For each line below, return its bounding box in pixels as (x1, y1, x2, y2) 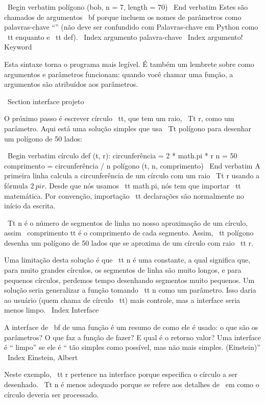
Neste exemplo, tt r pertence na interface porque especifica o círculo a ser (4, 369, 237, 380)
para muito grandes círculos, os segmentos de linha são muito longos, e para (4, 265, 242, 275)
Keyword (4, 41, 32, 52)
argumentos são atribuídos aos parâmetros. (4, 79, 138, 89)
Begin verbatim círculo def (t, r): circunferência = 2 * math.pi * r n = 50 (7, 150, 237, 161)
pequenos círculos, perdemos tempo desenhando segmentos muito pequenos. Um (4, 274, 255, 285)
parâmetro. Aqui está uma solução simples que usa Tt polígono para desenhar (4, 123, 252, 133)
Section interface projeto (7, 96, 84, 106)
